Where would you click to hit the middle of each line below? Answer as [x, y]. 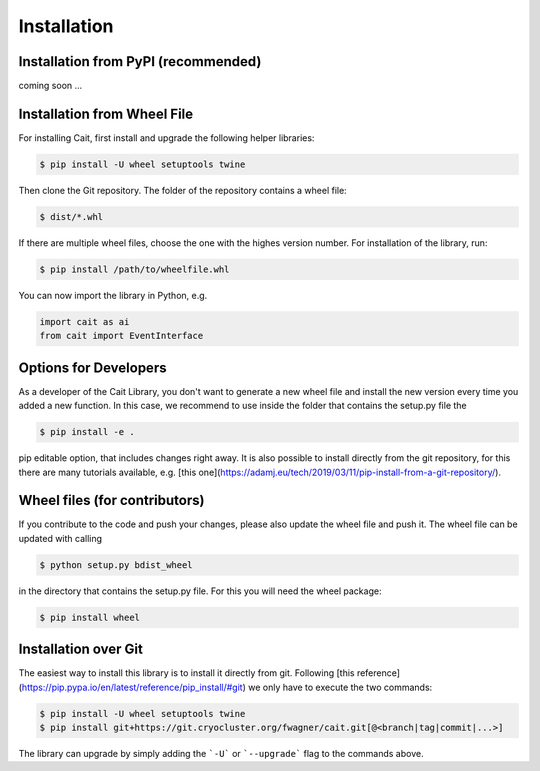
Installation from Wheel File [106, 113]
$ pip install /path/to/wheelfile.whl [134, 269]
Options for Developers [92, 367]
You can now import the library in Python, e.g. [113, 295]
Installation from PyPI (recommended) [140, 61]
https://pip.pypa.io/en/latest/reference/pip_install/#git [132, 687]
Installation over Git [81, 649]
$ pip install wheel [89, 617]
